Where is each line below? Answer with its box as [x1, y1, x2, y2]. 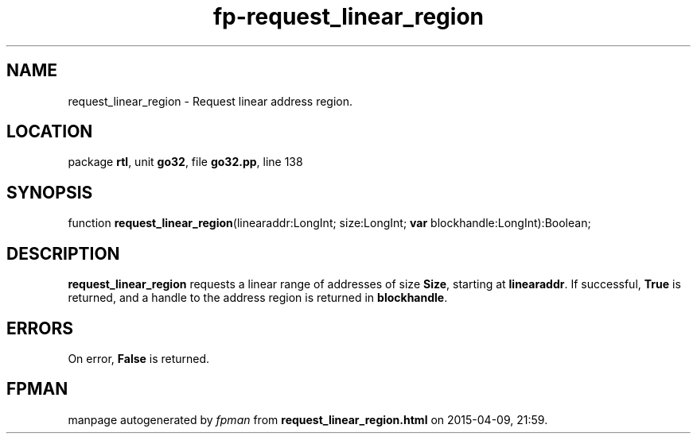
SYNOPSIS [6, 182, 93, 203]
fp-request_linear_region [212, 3, 485, 30]
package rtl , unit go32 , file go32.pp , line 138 [68, 155, 303, 169]
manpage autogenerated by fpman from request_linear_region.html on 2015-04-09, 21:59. [68, 412, 548, 426]
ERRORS [6, 318, 74, 338]
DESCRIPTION [6, 243, 120, 264]
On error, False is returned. [68, 351, 210, 365]
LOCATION [6, 122, 93, 142]
